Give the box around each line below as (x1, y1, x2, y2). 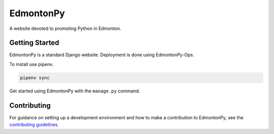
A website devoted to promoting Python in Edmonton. (9, 25, 121, 31)
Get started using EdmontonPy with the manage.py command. (9, 88, 141, 94)
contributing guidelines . (9, 122, 59, 128)
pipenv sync (20, 75, 50, 81)
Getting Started (9, 39, 59, 47)
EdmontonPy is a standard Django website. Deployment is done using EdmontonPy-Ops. (9, 52, 195, 58)
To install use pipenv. (9, 61, 54, 67)
